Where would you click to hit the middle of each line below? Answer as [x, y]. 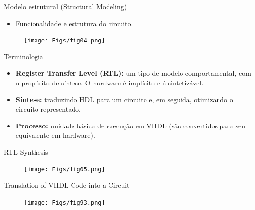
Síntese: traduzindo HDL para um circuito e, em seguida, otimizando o [124, 99]
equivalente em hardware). [55, 135]
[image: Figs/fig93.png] [64, 202]
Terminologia [24, 56]
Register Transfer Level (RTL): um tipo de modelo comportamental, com [133, 73]
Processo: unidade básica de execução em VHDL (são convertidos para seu [130, 125]
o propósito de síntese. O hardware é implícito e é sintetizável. [109, 83]
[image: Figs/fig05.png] [64, 169]
